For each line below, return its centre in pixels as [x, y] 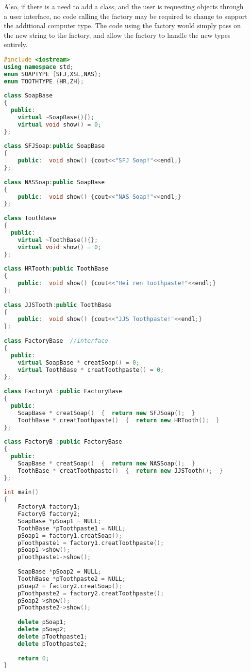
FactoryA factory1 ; [49, 507]
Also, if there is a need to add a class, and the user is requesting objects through [124, 6]
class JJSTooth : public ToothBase [58, 305]
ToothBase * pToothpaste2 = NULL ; [72, 579]
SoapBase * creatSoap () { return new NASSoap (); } [106, 463]
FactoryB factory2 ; [49, 514]
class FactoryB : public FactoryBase [63, 442]
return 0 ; [33, 658]
